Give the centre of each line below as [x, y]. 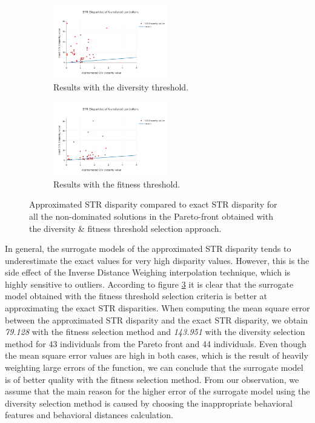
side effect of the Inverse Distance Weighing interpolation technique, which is [148, 272]
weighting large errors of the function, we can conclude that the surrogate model [154, 367]
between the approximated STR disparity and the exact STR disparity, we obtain [157, 320]
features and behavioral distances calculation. [89, 415]
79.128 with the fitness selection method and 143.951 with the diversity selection [155, 332]
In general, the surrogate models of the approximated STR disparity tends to [148, 249]
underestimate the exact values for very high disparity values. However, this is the [157, 260]
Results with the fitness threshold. [117, 184]
